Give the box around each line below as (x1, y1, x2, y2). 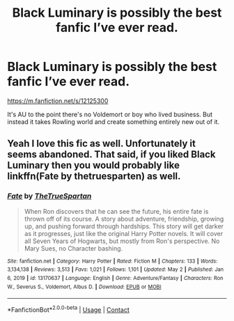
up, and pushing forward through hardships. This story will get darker (24, 221, 224, 230)
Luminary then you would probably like (7, 159, 180, 171)
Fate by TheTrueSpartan (7, 191, 92, 201)
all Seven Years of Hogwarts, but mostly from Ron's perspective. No (24, 237, 220, 245)
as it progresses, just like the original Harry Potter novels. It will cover (24, 229, 224, 237)
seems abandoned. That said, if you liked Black (7, 148, 216, 161)
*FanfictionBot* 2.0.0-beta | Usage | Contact (7, 304, 130, 314)
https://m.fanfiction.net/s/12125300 (7, 96, 109, 105)
